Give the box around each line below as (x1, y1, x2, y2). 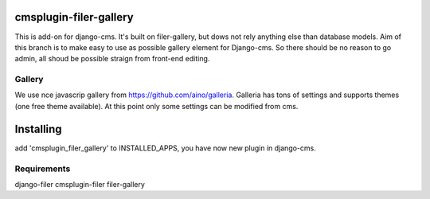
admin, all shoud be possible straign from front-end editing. (14, 54, 210, 64)
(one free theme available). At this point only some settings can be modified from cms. (14, 101, 299, 111)
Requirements (14, 163, 71, 174)
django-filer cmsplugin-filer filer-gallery (14, 179, 145, 189)
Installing (14, 122, 63, 135)
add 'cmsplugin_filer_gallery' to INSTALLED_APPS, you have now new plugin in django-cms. (14, 143, 316, 153)
